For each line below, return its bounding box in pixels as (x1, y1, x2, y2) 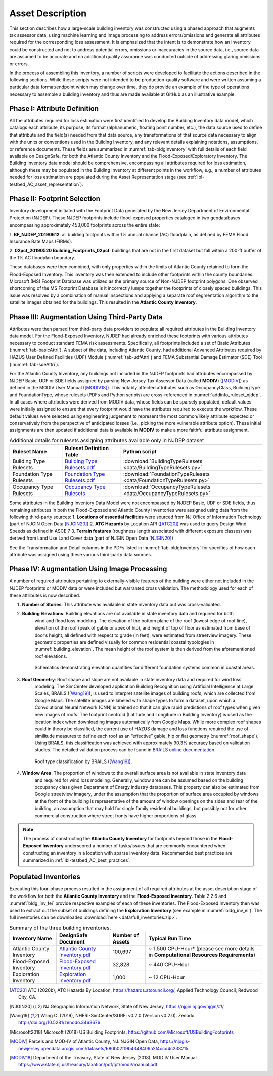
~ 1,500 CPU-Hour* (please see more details (148, 945, 255, 952)
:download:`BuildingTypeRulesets (123, 458, 203, 465)
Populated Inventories (9, 873, 81, 881)
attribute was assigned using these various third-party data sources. (9, 551, 152, 557)
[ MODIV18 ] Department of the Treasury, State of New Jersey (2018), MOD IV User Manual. (9, 1054, 198, 1060)
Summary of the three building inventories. (9, 924, 111, 931)
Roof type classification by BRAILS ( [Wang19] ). (34, 758, 132, 765)
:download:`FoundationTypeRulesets (123, 471, 210, 478)
